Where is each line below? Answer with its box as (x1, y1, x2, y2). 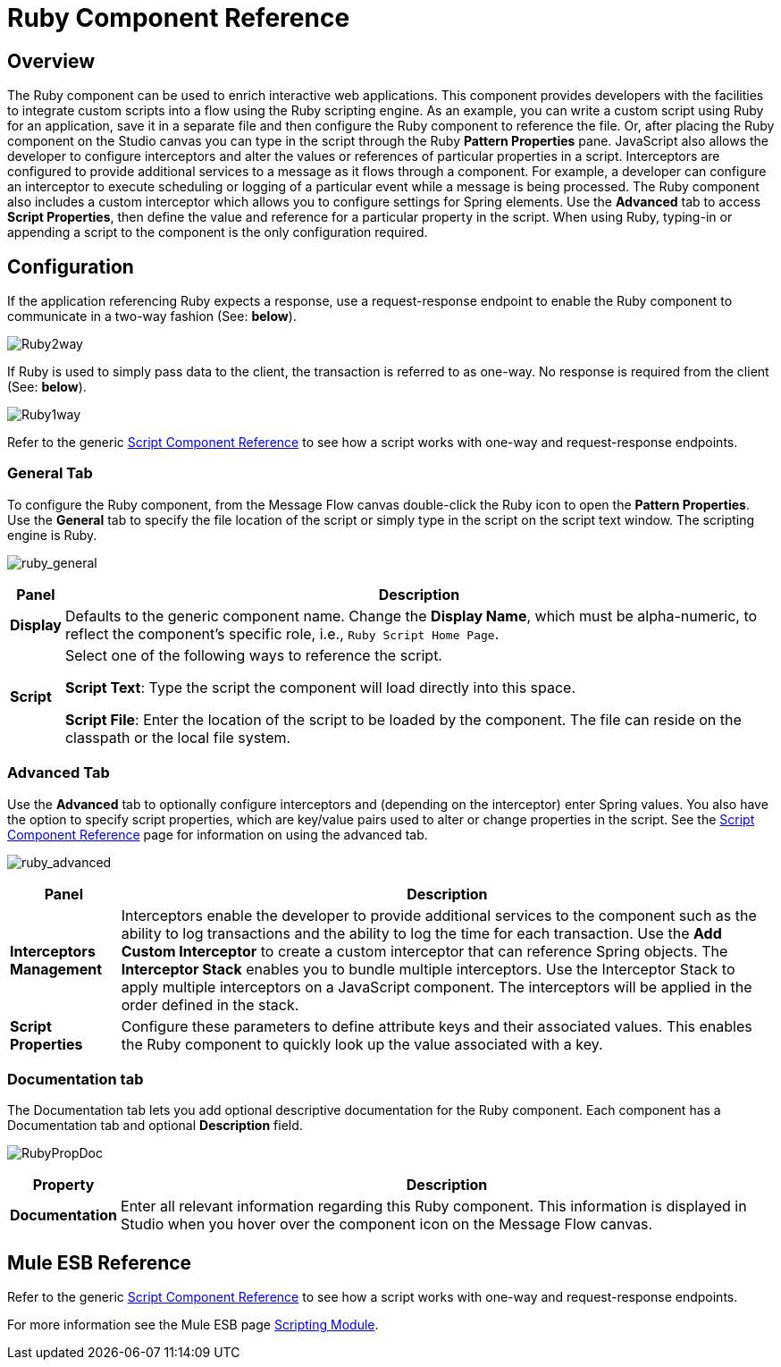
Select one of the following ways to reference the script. (64, 646, 442, 664)
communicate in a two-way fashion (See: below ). (7, 308, 297, 325)
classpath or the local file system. (64, 728, 291, 747)
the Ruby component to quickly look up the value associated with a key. (121, 1034, 603, 1053)
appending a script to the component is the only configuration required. (7, 224, 428, 240)
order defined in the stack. (121, 995, 299, 1014)
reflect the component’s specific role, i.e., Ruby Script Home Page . (64, 624, 500, 643)
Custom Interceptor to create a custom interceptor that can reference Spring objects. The (121, 941, 728, 960)
